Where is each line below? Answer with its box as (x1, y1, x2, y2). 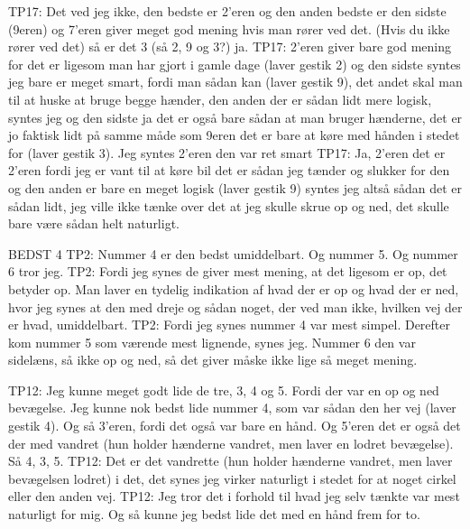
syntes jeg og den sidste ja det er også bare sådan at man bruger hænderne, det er (8, 107, 463, 126)
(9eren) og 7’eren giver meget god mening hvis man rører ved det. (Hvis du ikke (8, 19, 450, 38)
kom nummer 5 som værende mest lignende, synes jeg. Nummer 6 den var (8, 332, 416, 351)
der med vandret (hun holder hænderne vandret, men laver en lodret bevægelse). (8, 433, 454, 452)
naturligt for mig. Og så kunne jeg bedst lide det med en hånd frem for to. (8, 505, 420, 524)
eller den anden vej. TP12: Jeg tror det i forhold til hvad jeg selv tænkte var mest (8, 487, 460, 506)
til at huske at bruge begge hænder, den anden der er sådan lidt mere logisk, (8, 89, 432, 108)
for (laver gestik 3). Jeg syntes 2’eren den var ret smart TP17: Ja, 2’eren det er (8, 143, 446, 162)
